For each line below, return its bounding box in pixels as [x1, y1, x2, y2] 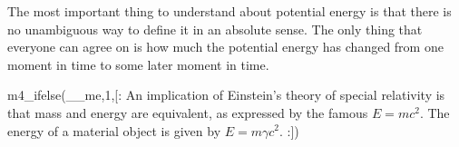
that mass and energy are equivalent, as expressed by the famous [7, 103, 368, 122]
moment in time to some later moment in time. [7, 54, 269, 73]
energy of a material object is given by [7, 121, 221, 140]
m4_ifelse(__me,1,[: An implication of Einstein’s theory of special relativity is [7, 85, 445, 104]
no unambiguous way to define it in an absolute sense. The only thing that [7, 19, 423, 38]
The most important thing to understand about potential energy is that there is [7, 2, 452, 20]
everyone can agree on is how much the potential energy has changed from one [7, 37, 444, 56]
